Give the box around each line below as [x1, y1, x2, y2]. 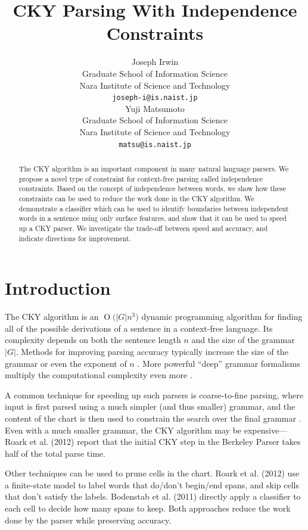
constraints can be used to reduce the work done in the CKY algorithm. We [18, 193, 254, 203]
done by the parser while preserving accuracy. [5, 513, 172, 526]
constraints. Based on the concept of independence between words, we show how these [18, 183, 286, 194]
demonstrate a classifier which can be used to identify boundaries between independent [18, 203, 289, 213]
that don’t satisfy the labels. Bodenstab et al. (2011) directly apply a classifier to [5, 490, 301, 503]
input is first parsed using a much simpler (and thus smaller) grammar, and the [5, 400, 295, 413]
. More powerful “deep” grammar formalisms [137, 357, 300, 369]
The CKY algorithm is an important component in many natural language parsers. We [18, 163, 289, 173]
